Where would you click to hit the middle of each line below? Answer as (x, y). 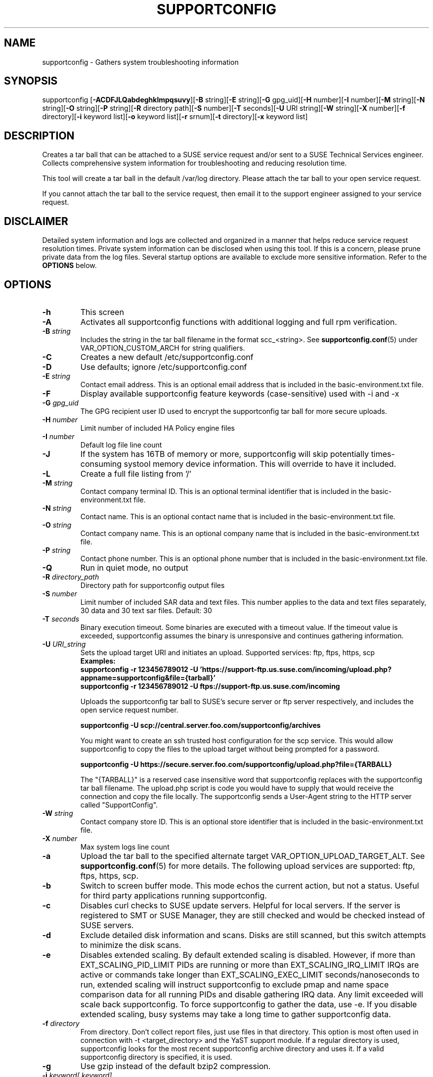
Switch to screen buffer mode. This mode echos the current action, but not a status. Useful (250, 885)
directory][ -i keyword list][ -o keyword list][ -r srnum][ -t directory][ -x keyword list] (175, 117)
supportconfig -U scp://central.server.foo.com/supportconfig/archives (200, 725)
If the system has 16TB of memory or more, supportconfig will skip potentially (225, 454)
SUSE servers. (107, 925)
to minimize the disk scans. (131, 945)
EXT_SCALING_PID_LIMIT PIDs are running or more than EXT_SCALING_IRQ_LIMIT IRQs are (250, 965)
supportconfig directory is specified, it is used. (156, 1057)
